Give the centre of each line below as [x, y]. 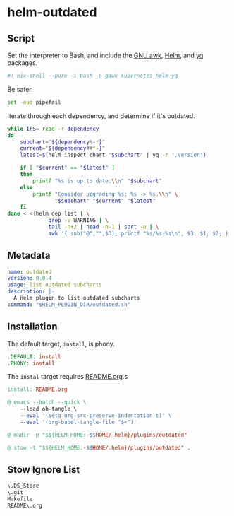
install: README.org [38, 389]
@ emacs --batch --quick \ [47, 403]
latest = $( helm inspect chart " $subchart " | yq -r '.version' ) [113, 155]
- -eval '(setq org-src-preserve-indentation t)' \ [96, 416]
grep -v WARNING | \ [79, 221]
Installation [32, 327]
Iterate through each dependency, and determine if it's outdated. [101, 116]
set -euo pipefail [34, 102]
